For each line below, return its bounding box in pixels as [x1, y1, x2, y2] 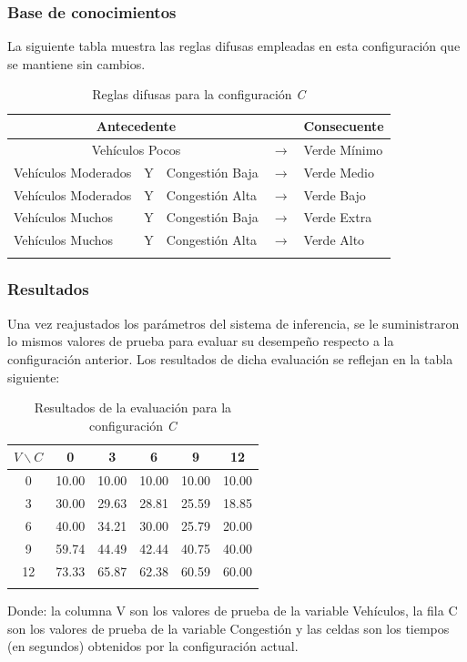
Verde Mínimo [303, 139, 383, 158]
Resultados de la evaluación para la [34, 398, 232, 417]
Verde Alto [303, 230, 365, 250]
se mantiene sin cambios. [7, 54, 146, 73]
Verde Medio [303, 162, 374, 181]
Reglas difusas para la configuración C [92, 85, 306, 104]
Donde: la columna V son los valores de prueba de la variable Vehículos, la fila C [7, 600, 458, 619]
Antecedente [96, 117, 177, 135]
